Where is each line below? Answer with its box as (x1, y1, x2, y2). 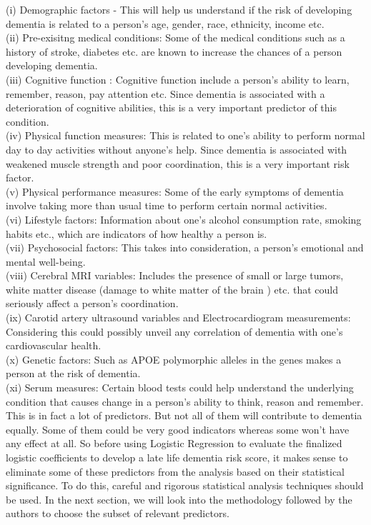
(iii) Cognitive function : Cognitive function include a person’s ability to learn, (6, 71, 350, 86)
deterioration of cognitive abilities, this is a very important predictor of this (6, 100, 337, 115)
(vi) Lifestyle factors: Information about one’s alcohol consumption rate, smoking (6, 211, 362, 226)
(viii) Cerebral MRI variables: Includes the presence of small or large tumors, (6, 268, 344, 283)
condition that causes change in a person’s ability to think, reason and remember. (6, 394, 364, 409)
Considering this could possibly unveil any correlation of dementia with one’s (6, 324, 343, 339)
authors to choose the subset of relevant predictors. (6, 506, 229, 521)
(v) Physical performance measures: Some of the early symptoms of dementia (6, 184, 344, 199)
